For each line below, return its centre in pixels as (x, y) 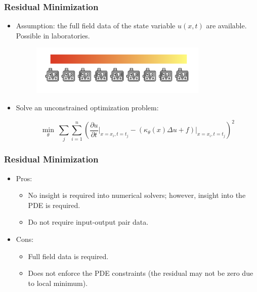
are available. (226, 26)
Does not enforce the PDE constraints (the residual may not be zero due (141, 273)
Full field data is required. (68, 256)
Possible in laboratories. (53, 35)
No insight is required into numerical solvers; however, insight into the (137, 195)
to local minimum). (58, 283)
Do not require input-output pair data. (88, 222)
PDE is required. (54, 205)
